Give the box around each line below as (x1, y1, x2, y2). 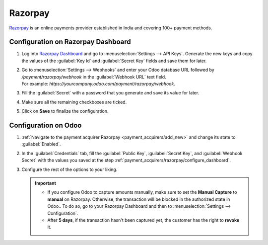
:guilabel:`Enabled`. (21, 141, 62, 147)
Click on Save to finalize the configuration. (21, 108, 109, 114)
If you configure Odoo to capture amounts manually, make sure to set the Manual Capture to (47, 189, 237, 195)
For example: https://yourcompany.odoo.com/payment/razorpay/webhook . (21, 81, 176, 87)
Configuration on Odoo (9, 121, 82, 129)
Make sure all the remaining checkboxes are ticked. (21, 99, 127, 105)
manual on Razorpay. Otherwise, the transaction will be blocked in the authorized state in (47, 196, 230, 202)
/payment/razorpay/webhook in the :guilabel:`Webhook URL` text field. (21, 74, 166, 80)
